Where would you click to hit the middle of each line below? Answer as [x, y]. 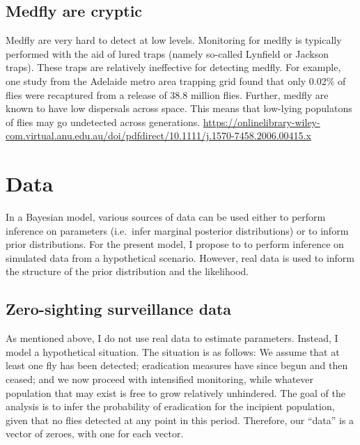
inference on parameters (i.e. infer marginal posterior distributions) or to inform [177, 230]
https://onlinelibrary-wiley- [261, 122]
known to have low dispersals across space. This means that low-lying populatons [179, 108]
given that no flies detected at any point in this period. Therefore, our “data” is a [180, 420]
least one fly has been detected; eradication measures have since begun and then [177, 365]
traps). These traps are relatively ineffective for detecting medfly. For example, [173, 67]
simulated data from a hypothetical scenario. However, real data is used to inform [180, 257]
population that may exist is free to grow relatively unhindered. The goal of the [175, 392]
